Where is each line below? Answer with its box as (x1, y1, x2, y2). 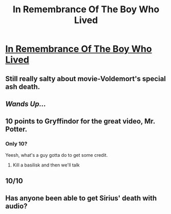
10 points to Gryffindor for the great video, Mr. (5, 117, 155, 126)
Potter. (5, 125, 28, 134)
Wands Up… (5, 100, 46, 108)
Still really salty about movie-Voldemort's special (5, 74, 166, 83)
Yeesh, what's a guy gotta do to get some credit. (5, 152, 108, 158)
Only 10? (5, 140, 28, 148)
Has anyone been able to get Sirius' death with (5, 194, 157, 203)
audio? (5, 202, 28, 210)
